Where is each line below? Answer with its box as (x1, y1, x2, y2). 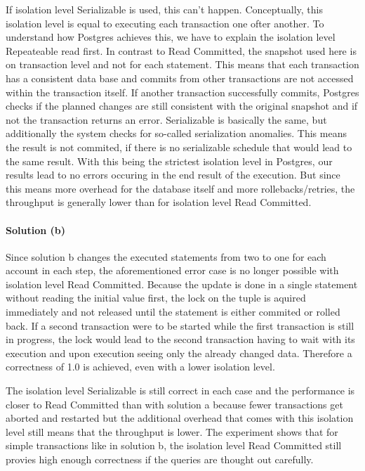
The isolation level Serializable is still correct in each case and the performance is (6, 383, 355, 398)
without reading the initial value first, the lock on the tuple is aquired (6, 290, 306, 305)
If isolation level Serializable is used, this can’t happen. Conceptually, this (6, 2, 323, 16)
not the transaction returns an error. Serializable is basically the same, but (6, 112, 327, 127)
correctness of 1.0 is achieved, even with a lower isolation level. (6, 359, 275, 374)
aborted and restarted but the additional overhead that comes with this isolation (6, 411, 354, 425)
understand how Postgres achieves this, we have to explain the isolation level (6, 30, 336, 44)
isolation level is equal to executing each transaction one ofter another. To (6, 15, 324, 30)
